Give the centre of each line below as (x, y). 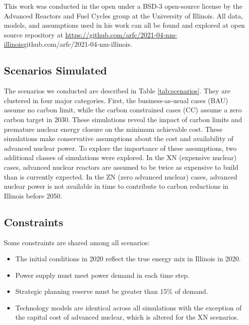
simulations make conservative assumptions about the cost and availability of (119, 138)
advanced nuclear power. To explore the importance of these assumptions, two (120, 148)
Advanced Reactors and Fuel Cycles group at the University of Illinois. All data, (124, 15)
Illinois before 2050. (33, 195)
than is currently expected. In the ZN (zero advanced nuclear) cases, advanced (121, 176)
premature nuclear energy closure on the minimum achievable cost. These (113, 129)
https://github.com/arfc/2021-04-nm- (121, 34)
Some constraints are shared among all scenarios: (77, 242)
